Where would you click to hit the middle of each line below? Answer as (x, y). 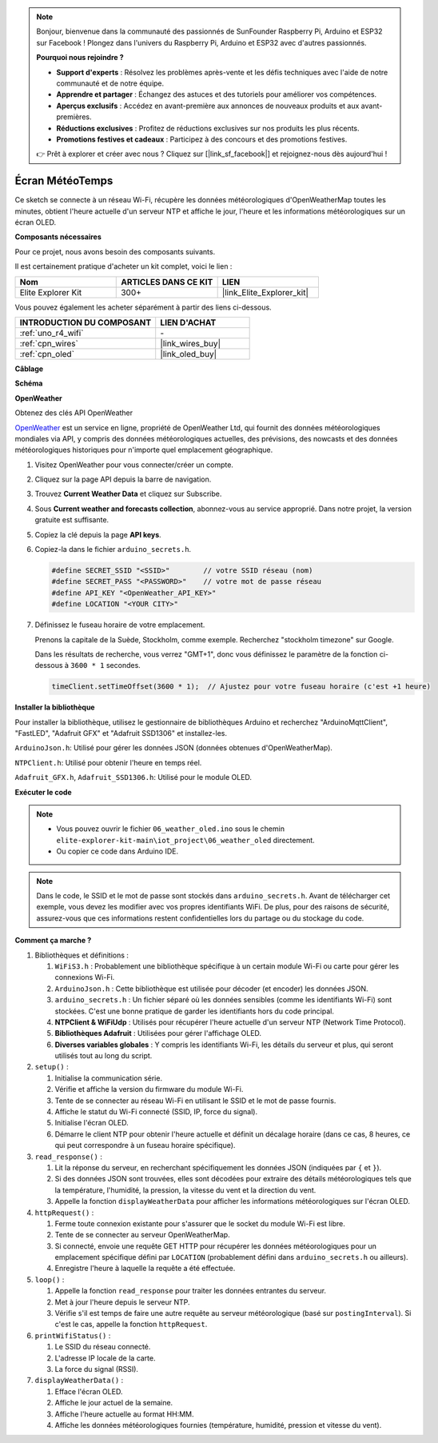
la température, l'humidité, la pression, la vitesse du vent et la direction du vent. (185, 1190)
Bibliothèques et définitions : (82, 955)
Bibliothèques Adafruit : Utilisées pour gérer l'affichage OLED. (158, 1033)
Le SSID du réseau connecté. (103, 1347)
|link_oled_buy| (189, 354)
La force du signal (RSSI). (97, 1369)
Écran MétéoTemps (64, 181)
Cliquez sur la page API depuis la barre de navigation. (123, 479)
